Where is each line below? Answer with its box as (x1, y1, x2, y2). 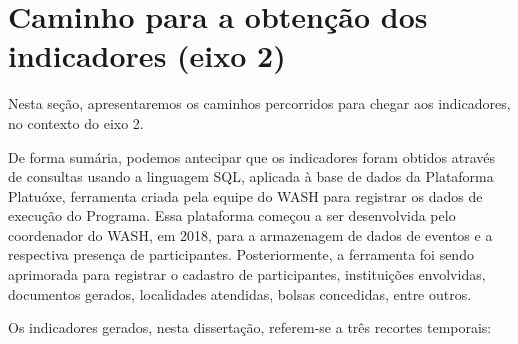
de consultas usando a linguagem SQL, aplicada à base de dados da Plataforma (8, 166, 494, 187)
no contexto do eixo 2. (8, 112, 144, 133)
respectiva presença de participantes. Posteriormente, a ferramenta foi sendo (8, 244, 474, 265)
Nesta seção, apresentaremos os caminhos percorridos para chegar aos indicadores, (8, 93, 511, 114)
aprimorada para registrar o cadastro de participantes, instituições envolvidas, (8, 264, 486, 285)
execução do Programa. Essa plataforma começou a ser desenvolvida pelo (8, 205, 456, 226)
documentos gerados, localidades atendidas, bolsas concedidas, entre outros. (8, 283, 472, 304)
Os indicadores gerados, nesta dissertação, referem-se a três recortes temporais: (8, 317, 492, 338)
